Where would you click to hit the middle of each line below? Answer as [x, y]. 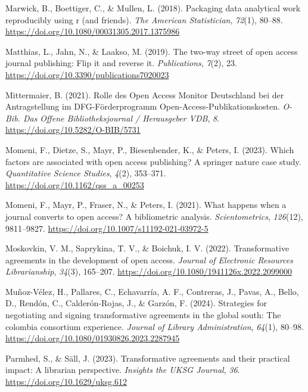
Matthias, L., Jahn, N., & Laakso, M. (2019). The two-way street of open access [152, 51]
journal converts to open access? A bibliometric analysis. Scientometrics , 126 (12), [154, 216]
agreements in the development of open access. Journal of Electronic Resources [149, 259]
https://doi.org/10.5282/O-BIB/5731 [73, 130]
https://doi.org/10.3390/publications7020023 [87, 74]
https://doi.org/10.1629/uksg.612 [66, 382]
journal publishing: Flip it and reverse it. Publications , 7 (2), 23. [121, 63]
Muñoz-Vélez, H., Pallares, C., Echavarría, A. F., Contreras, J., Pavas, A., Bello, [152, 291]
